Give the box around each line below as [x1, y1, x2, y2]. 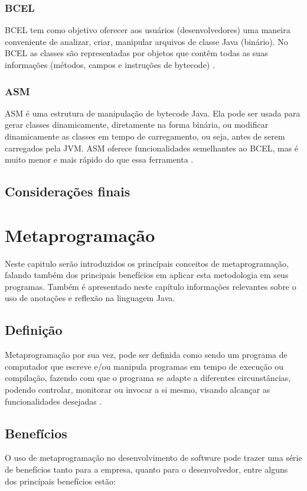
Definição [5, 321, 63, 339]
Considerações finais [5, 182, 130, 201]
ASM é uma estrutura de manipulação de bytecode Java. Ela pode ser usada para [5, 106, 301, 119]
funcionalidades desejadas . [5, 395, 102, 407]
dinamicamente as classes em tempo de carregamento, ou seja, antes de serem [5, 130, 285, 142]
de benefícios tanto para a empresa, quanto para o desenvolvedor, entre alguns [5, 463, 288, 476]
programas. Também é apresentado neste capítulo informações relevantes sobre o [5, 280, 296, 292]
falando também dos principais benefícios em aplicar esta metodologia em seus [5, 269, 289, 281]
